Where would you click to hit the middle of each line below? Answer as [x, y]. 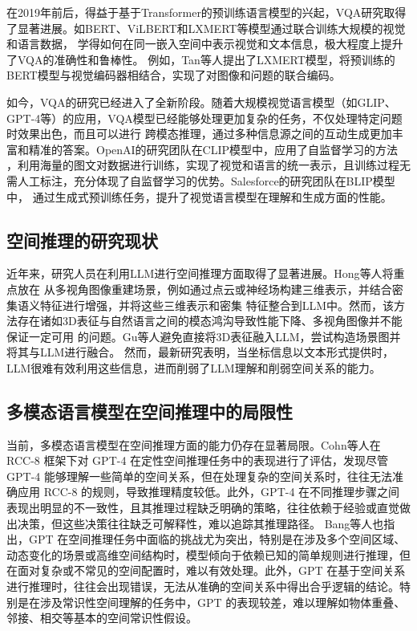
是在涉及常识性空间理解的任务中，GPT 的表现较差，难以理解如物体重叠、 [211, 602]
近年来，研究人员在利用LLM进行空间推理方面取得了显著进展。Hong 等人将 [200, 273]
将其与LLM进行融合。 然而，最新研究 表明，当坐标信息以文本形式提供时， [200, 352]
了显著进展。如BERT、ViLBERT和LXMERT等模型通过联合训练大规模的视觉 [206, 28]
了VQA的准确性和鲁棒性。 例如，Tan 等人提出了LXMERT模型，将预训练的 [201, 59]
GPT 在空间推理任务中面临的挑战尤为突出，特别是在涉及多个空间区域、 [217, 539]
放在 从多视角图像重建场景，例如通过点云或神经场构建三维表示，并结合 [204, 289]
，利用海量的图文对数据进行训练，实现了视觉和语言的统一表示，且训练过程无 [208, 165]
